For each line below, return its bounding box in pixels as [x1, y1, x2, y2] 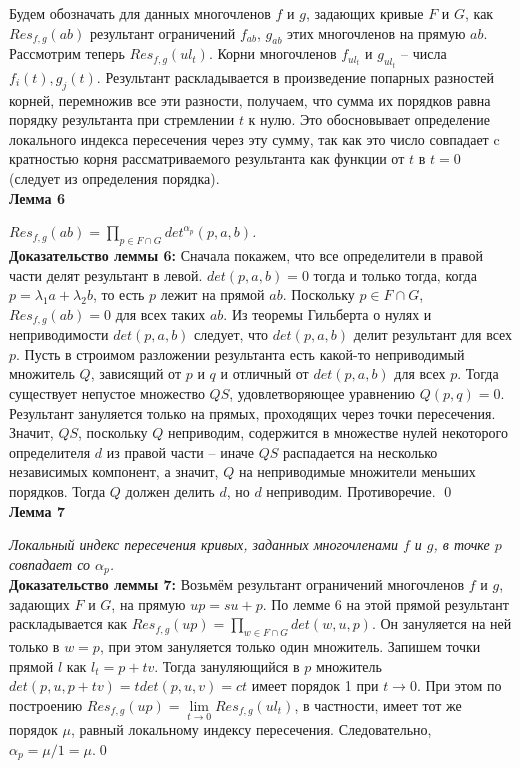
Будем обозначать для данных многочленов [9, 3, 271, 23]
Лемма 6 [9, 187, 65, 208]
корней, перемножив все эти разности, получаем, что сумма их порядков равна [9, 89, 491, 110]
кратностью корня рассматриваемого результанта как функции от [9, 148, 405, 169]
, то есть [92, 284, 145, 305]
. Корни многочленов [208, 43, 337, 64]
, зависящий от [90, 363, 182, 384]
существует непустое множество [9, 383, 205, 403]
